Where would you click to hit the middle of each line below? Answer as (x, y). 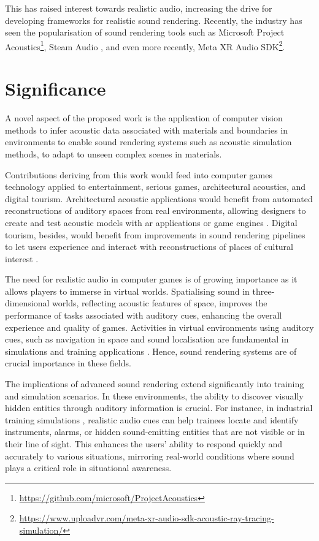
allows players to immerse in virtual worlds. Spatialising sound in (127, 291)
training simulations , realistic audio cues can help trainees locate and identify (152, 419)
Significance (56, 89)
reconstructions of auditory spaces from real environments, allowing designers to (156, 210)
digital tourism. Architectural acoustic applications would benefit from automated (159, 198)
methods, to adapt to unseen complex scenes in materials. (113, 153)
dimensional (27, 303)
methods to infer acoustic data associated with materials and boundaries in (147, 130)
